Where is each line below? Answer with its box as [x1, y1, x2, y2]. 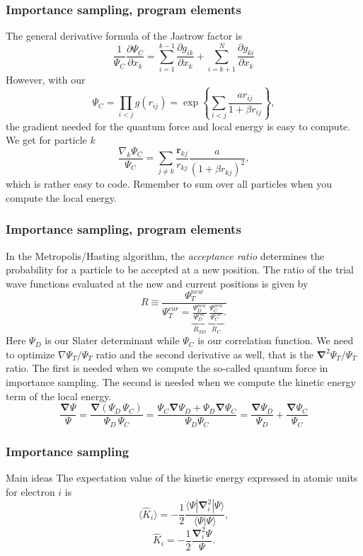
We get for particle [6, 132, 87, 147]
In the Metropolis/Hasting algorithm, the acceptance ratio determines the [6, 248, 325, 263]
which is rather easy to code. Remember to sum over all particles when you [6, 176, 333, 191]
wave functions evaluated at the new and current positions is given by [6, 276, 309, 290]
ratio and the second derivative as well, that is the [96, 346, 313, 361]
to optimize [6, 346, 55, 361]
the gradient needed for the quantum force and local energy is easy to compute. [6, 118, 351, 133]
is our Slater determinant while [45, 333, 180, 348]
